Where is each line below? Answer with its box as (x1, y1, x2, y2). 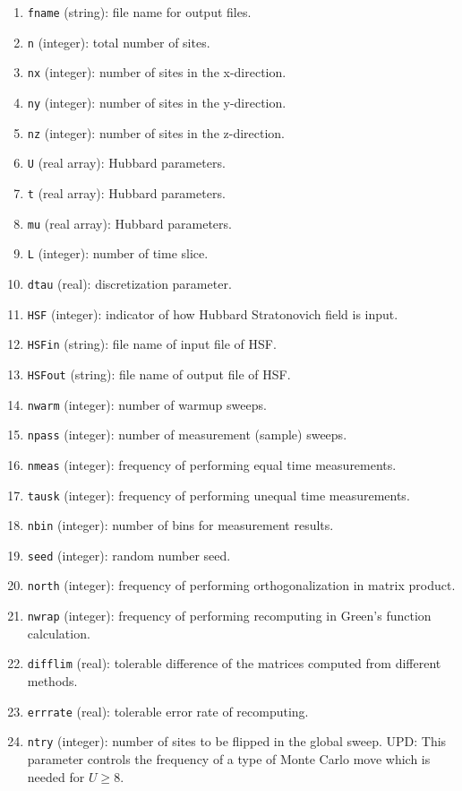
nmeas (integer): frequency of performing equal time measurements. (27, 455, 397, 474)
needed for (27, 767, 85, 786)
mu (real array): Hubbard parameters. (27, 213, 232, 232)
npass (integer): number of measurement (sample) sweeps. (27, 425, 347, 444)
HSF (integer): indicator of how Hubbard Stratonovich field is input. (27, 304, 398, 323)
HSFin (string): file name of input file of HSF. (27, 335, 277, 353)
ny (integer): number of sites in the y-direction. (27, 92, 287, 111)
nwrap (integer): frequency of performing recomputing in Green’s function (27, 606, 432, 625)
